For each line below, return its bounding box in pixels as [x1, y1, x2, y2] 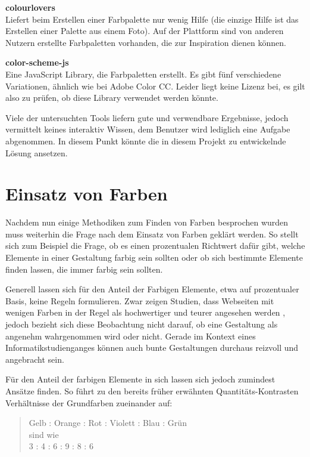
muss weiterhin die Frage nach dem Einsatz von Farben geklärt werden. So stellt [5, 227, 299, 240]
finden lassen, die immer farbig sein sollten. [5, 263, 163, 275]
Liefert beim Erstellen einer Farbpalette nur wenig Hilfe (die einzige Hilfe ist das [5, 13, 299, 25]
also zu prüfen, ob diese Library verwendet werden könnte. [5, 91, 218, 104]
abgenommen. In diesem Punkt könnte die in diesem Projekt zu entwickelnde [5, 134, 286, 147]
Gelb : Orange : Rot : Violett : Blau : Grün [29, 416, 187, 429]
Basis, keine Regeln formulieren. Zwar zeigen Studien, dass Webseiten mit [5, 294, 274, 307]
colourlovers [5, 1, 55, 13]
